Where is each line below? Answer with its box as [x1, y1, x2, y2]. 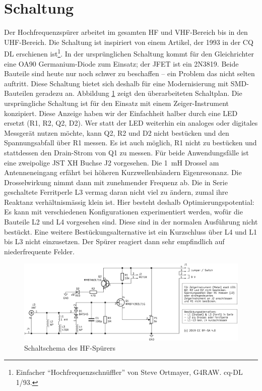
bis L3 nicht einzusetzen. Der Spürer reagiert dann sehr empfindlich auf [4, 236, 225, 247]
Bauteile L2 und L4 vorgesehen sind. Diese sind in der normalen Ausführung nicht [4, 216, 258, 227]
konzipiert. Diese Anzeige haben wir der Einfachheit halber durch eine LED [4, 107, 238, 118]
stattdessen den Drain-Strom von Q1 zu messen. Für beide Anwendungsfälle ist [4, 147, 249, 157]
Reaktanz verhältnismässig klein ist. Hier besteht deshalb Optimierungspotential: [4, 196, 254, 207]
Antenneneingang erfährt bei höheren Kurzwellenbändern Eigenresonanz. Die [4, 167, 242, 178]
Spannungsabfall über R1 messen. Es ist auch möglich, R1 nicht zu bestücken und [4, 137, 257, 148]
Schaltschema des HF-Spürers [24, 342, 115, 353]
